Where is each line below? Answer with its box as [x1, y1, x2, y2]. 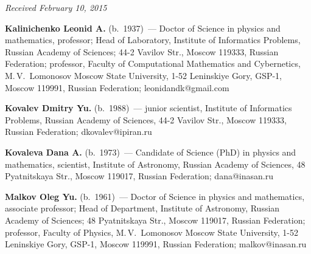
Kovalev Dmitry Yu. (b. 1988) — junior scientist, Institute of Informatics [5, 101, 292, 114]
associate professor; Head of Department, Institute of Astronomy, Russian [5, 202, 280, 215]
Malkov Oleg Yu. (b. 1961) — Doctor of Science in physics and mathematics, [5, 190, 305, 202]
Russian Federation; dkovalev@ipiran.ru [5, 125, 152, 138]
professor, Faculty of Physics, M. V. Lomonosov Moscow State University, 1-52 [5, 225, 298, 238]
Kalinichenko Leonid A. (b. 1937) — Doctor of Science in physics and [5, 21, 281, 34]
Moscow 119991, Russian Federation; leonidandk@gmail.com [5, 81, 229, 94]
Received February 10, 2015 [5, 1, 107, 13]
